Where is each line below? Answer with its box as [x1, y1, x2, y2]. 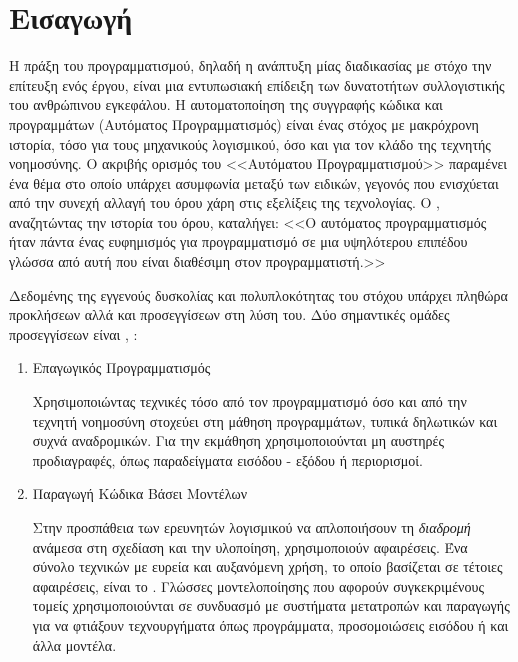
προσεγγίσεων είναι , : [9, 323, 138, 344]
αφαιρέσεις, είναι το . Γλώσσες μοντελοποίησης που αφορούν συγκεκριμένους [32, 575, 484, 596]
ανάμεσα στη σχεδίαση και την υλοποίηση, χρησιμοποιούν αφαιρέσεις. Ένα [32, 536, 468, 557]
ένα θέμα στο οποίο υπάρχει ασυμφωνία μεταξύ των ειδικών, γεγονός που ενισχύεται [9, 172, 499, 193]
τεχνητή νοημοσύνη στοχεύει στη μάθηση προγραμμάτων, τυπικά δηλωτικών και [32, 410, 498, 431]
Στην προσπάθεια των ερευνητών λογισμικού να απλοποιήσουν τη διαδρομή [32, 517, 471, 537]
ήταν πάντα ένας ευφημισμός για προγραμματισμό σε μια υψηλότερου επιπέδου [9, 231, 468, 252]
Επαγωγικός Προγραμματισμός [32, 357, 211, 378]
